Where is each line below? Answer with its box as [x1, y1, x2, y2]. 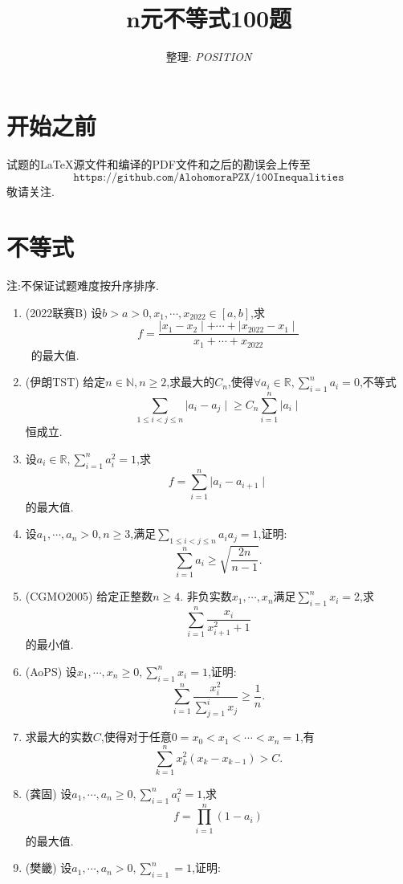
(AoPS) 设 [25, 662, 77, 679]
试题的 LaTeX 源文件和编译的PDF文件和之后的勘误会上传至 [6, 155, 311, 172]
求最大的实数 [25, 728, 93, 745]
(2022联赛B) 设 [25, 303, 103, 320]
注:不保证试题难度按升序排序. [6, 276, 159, 293]
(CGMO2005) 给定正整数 [25, 588, 153, 605]
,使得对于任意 [100, 728, 172, 745]
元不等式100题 [140, 2, 292, 35]
